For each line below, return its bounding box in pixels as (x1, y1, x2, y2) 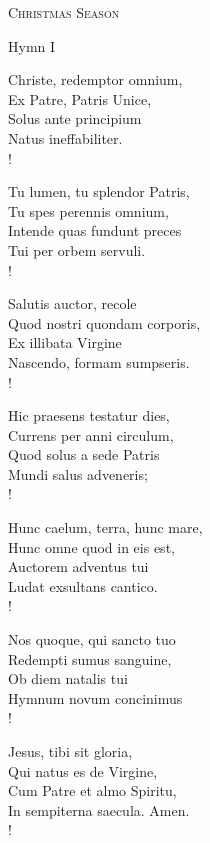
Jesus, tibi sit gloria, (8, 741, 133, 761)
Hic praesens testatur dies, (8, 405, 170, 426)
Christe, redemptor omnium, (8, 69, 183, 90)
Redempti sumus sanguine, (8, 648, 172, 669)
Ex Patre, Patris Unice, (8, 88, 152, 109)
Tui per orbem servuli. (8, 239, 146, 260)
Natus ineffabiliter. (8, 127, 123, 148)
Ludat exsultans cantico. (8, 575, 158, 596)
